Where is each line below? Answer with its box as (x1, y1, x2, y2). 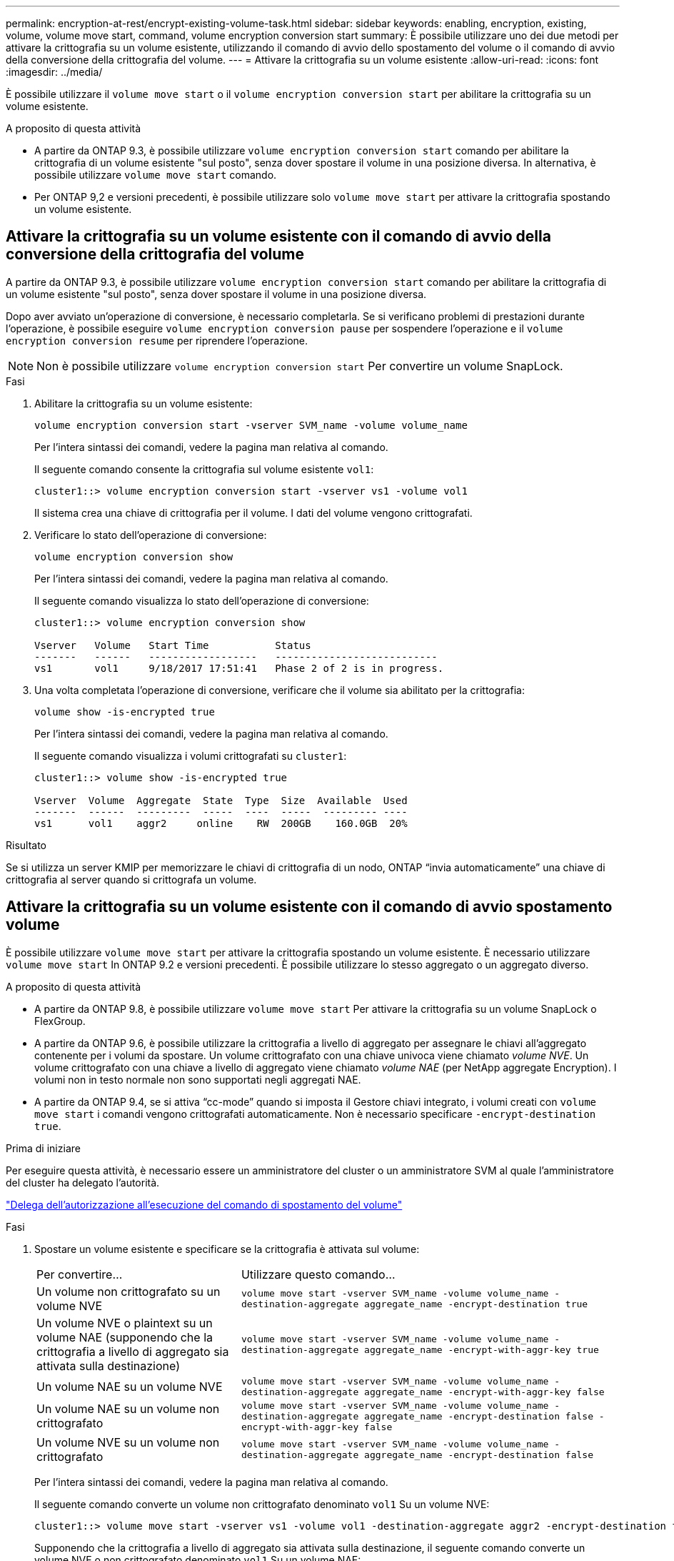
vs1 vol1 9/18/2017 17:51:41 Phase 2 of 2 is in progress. (34, 662, 444, 674)
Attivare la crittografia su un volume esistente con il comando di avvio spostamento (6, 898, 613, 916)
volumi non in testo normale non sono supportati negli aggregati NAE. (34, 1073, 361, 1086)
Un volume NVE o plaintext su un (36, 1315, 213, 1330)
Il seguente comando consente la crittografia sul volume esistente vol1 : (34, 462, 374, 475)
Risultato (6, 838, 47, 851)
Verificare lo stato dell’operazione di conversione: (34, 528, 267, 541)
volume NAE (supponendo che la (36, 1329, 213, 1344)
